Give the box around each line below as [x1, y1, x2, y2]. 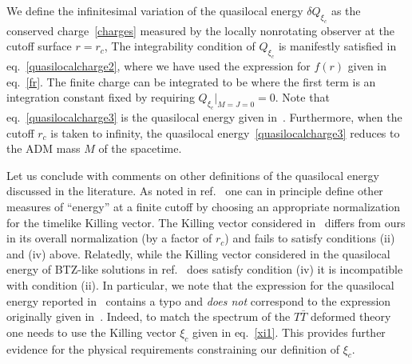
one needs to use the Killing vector [6, 323, 176, 340]
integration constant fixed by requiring [6, 89, 195, 106]
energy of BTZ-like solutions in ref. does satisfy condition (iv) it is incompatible [6, 261, 403, 278]
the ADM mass [6, 140, 81, 157]
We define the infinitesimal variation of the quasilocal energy [6, 2, 303, 18]
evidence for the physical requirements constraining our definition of [6, 340, 339, 357]
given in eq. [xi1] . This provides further [192, 323, 386, 340]
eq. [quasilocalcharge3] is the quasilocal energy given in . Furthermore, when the [6, 109, 402, 126]
